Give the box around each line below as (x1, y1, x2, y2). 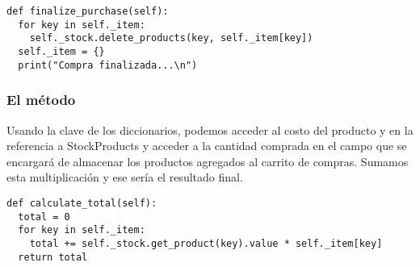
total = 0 (18, 211, 70, 223)
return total (18, 251, 88, 263)
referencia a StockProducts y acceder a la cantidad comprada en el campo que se (6, 137, 407, 154)
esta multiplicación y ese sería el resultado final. (6, 169, 243, 186)
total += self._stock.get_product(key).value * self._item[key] (29, 237, 383, 249)
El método (6, 90, 76, 110)
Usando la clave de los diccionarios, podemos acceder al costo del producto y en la (6, 121, 414, 138)
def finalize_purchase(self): (6, 6, 169, 17)
